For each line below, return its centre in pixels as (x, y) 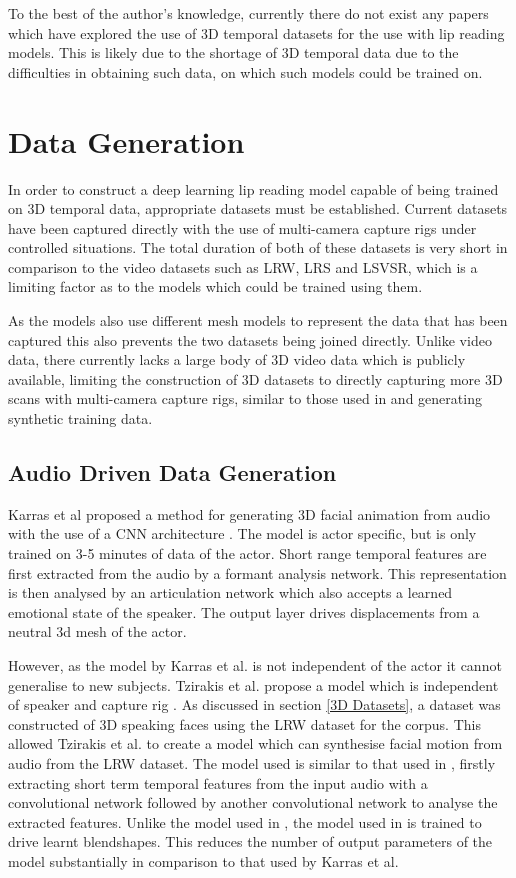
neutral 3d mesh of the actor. (97, 631)
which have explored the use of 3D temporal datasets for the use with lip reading (256, 32)
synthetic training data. (80, 418)
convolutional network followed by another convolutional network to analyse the (253, 802)
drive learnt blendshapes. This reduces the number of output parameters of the (250, 841)
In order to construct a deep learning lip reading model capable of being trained (253, 188)
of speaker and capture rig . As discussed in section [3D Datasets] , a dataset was (254, 704)
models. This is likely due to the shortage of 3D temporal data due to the (233, 52)
